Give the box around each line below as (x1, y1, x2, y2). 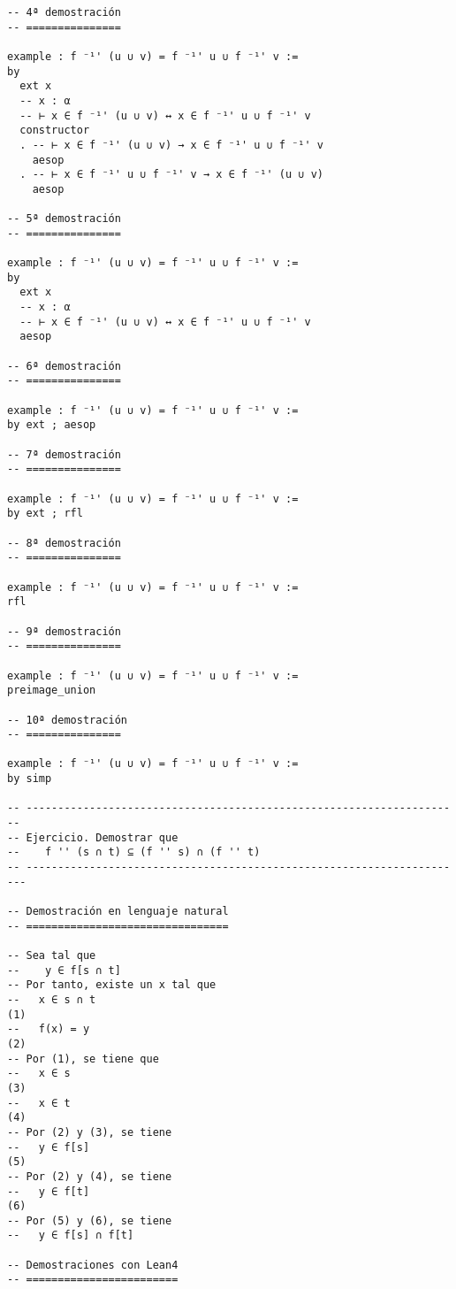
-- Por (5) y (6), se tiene (7, 1214, 172, 1227)
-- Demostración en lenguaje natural (7, 905, 229, 918)
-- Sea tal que (7, 949, 96, 962)
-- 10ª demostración (7, 713, 128, 726)
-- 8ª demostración (7, 536, 121, 549)
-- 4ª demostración (7, 6, 121, 19)
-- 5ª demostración (7, 212, 121, 226)
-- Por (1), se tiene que (7, 1052, 159, 1065)
